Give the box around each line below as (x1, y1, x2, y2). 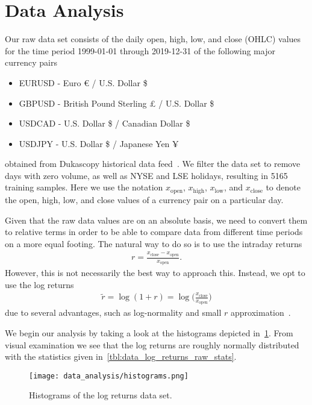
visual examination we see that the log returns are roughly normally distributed (5, 338, 299, 351)
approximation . (231, 306, 291, 319)
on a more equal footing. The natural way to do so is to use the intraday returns (5, 237, 302, 250)
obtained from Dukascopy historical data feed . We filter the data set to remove (5, 157, 301, 170)
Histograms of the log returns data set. (29, 389, 172, 401)
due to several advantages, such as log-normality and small (5, 306, 222, 319)
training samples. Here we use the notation (5, 181, 163, 193)
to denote (266, 181, 301, 193)
